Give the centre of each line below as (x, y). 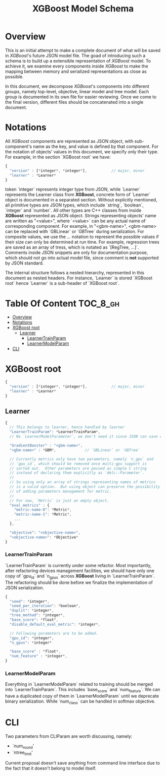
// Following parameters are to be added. (54, 633)
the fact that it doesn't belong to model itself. (51, 768)
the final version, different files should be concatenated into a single (74, 102)
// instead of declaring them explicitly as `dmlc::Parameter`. (77, 473)
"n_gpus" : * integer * (31, 643)
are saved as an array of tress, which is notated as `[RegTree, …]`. (72, 247)
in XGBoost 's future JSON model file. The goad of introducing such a (75, 56)
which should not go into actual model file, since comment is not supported (82, 258)
